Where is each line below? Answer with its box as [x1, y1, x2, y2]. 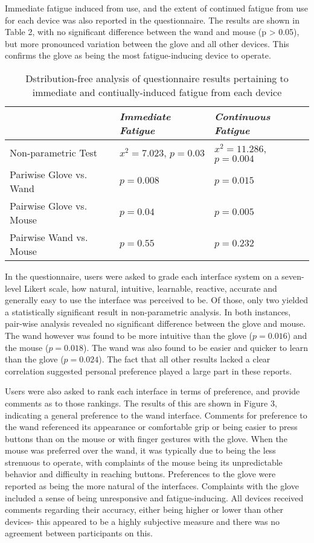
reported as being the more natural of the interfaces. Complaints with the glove [5, 480, 299, 492]
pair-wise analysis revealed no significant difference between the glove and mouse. [5, 317, 306, 330]
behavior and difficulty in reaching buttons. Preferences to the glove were [5, 467, 276, 480]
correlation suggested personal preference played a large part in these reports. [5, 364, 292, 377]
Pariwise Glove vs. [10, 167, 88, 181]
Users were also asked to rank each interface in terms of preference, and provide [5, 385, 300, 397]
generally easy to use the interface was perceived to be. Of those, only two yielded [5, 294, 309, 306]
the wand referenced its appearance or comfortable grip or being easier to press [5, 420, 298, 433]
